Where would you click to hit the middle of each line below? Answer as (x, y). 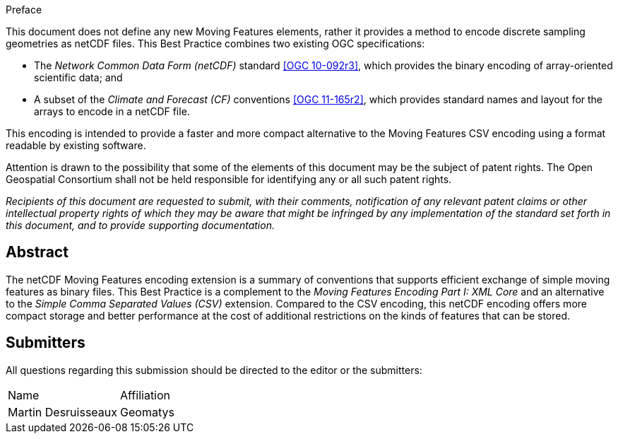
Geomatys (147, 412)
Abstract (37, 252)
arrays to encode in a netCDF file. (112, 111)
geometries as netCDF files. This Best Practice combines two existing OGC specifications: (215, 43)
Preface (24, 10)
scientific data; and (78, 77)
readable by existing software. (76, 145)
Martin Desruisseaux (63, 412)
